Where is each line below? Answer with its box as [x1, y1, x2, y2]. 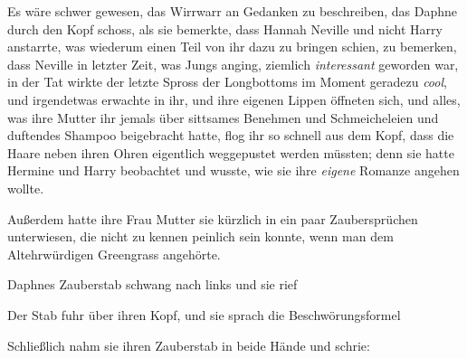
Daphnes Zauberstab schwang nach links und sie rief [7, 275, 298, 294]
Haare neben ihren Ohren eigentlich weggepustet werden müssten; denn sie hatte [7, 143, 454, 162]
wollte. [7, 178, 44, 197]
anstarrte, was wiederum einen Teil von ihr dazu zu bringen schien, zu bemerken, [7, 37, 457, 56]
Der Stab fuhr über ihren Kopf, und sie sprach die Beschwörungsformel [7, 305, 401, 324]
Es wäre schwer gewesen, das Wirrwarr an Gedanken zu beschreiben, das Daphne [7, 2, 458, 20]
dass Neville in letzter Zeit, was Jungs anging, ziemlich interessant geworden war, [7, 54, 459, 73]
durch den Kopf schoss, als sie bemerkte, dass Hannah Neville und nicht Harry [7, 19, 443, 38]
